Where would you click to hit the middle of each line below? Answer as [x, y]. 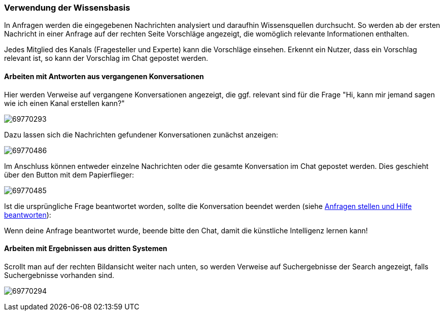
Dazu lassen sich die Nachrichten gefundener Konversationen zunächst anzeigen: [141, 134]
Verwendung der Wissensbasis [67, 8]
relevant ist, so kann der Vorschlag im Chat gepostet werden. [106, 58]
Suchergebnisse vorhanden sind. [59, 275]
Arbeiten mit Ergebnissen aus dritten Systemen [86, 249]
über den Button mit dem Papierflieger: [69, 174]
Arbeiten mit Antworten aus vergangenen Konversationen [104, 76]
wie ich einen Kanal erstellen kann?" [64, 103]
